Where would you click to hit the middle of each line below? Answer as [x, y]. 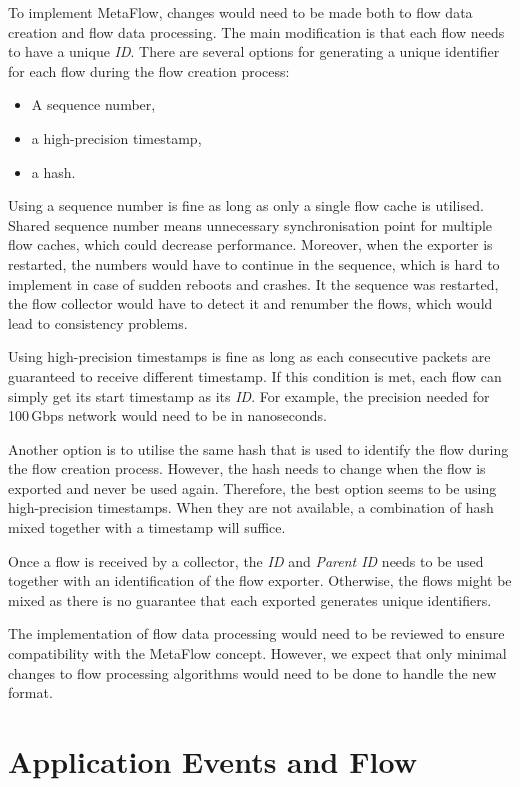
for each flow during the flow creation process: [149, 70]
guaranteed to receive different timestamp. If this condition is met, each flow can [255, 375]
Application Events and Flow [212, 761]
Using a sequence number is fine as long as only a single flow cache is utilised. [246, 205]
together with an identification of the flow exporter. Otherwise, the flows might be [260, 580]
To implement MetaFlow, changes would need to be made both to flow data [240, 12]
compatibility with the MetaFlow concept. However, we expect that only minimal [257, 653]
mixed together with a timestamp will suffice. [147, 527]
